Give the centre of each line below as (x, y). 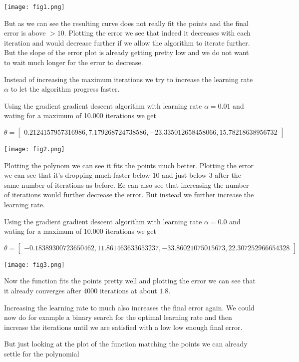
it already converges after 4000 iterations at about (81, 291)
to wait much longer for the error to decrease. (74, 62)
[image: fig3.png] (34, 265)
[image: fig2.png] (34, 149)
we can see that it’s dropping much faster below (77, 175)
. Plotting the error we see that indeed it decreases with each (157, 33)
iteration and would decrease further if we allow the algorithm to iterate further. (127, 42)
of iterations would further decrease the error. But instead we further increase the (129, 195)
